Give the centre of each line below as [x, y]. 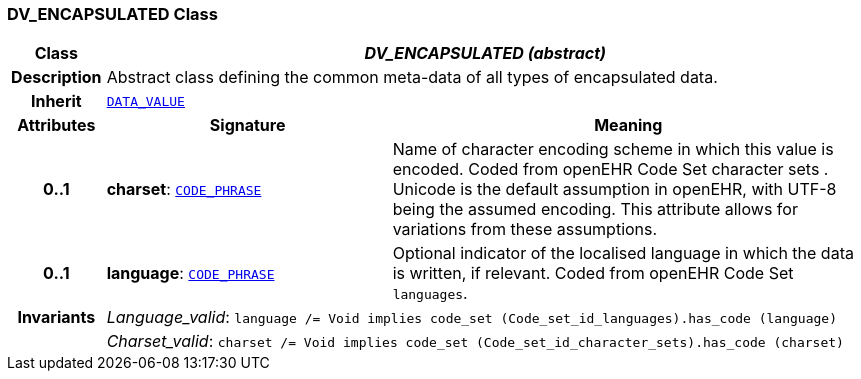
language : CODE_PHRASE [190, 273]
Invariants [56, 317]
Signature [247, 125]
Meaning [628, 125]
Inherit [56, 101]
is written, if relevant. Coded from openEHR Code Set [593, 273]
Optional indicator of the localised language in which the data [623, 253]
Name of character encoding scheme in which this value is [613, 149]
